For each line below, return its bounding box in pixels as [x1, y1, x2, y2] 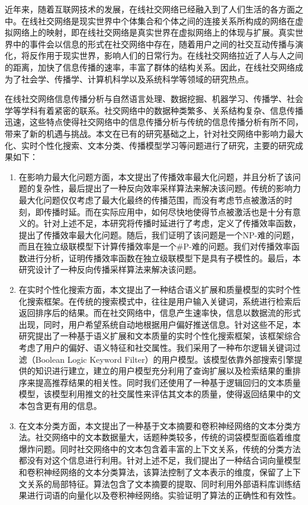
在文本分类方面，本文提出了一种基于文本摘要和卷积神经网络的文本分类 [18, 419, 293, 432]
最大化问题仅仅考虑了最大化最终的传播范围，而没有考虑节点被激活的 [18, 193, 284, 206]
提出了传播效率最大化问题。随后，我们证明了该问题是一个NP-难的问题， [18, 228, 299, 241]
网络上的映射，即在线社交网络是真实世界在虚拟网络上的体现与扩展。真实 [12, 26, 295, 39]
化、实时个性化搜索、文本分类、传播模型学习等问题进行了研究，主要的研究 [5, 139, 295, 151]
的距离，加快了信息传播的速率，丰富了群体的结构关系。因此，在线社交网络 [5, 60, 295, 73]
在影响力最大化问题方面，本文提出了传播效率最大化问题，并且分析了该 [18, 170, 293, 183]
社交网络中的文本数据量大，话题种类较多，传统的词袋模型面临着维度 [35, 431, 301, 443]
